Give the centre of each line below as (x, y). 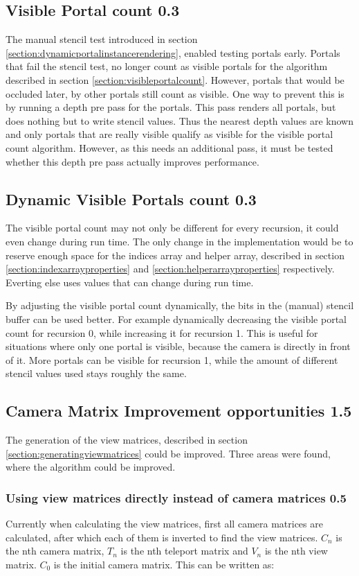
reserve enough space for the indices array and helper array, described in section (175, 255)
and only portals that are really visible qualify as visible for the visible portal (169, 134)
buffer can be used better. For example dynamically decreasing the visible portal (176, 318)
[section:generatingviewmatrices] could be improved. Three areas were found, (168, 453)
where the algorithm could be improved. (91, 467)
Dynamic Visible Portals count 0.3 (131, 199)
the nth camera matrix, (55, 551)
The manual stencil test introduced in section (102, 39)
